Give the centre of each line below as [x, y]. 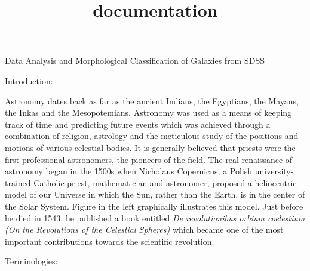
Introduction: [29, 80]
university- [274, 171]
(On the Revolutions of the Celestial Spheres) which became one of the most [144, 230]
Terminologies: [31, 261]
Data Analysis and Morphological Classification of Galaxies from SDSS [135, 61]
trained [18, 182]
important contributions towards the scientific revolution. [110, 241]
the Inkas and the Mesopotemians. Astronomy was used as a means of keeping [148, 113]
